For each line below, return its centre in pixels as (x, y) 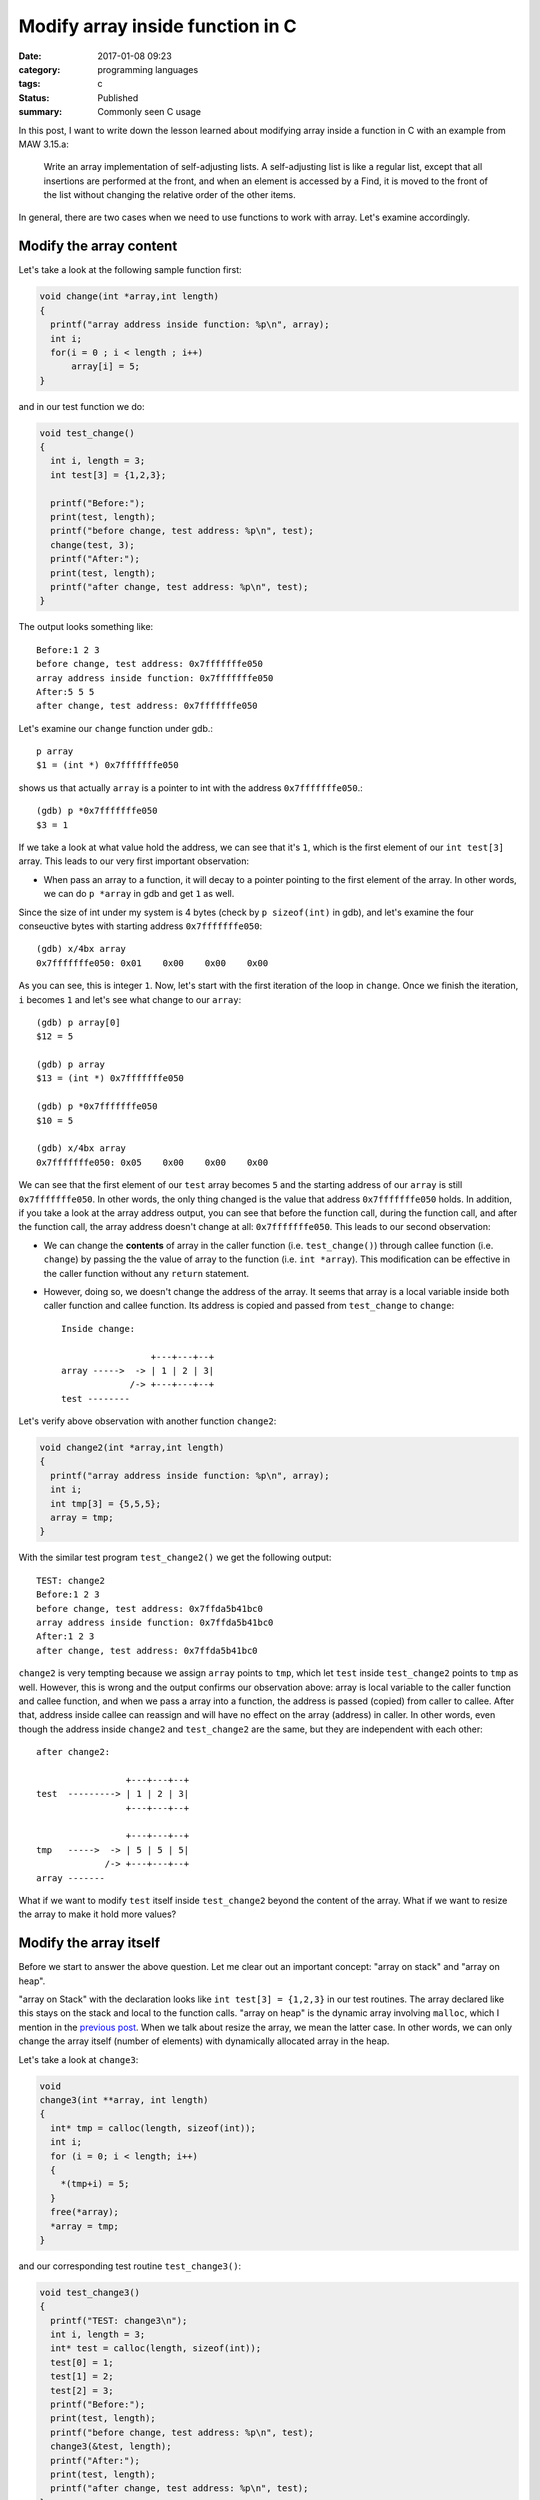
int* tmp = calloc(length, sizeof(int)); (153, 2128)
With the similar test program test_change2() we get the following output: (175, 1557)
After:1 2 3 (65, 1636)
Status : (34, 97)
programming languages (148, 69)
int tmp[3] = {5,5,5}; (106, 1503)
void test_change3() (89, 2292)
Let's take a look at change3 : (78, 2059)
